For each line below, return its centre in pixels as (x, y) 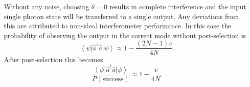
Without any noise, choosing (47, 6)
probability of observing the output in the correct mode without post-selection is (125, 35)
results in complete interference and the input (178, 6)
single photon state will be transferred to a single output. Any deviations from (122, 16)
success (113, 79)
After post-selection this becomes (54, 59)
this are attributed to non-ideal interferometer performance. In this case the (118, 26)
